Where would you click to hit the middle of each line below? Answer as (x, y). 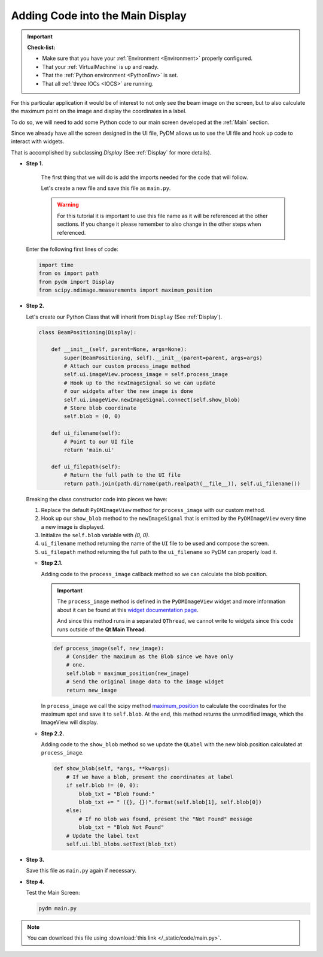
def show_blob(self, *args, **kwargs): (112, 769)
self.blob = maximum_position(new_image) (128, 673)
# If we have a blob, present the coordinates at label (150, 777)
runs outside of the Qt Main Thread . (102, 629)
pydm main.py (58, 908)
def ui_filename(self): (86, 433)
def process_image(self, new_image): (109, 648)
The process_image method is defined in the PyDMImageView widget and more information (171, 601)
